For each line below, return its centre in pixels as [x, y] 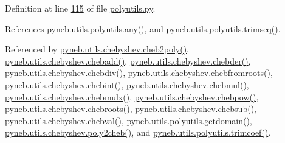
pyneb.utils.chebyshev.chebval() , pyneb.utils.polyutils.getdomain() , [129, 120]
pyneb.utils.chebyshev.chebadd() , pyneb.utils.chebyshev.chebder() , [128, 61]
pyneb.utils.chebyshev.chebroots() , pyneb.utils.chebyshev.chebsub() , [131, 109]
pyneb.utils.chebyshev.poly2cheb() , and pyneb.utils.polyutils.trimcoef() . [138, 132]
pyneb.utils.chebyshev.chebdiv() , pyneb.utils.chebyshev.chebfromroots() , [139, 73]
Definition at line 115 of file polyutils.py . [80, 8]
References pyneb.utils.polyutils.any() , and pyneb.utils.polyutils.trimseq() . [143, 28]
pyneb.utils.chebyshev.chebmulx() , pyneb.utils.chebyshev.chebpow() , [132, 96]
